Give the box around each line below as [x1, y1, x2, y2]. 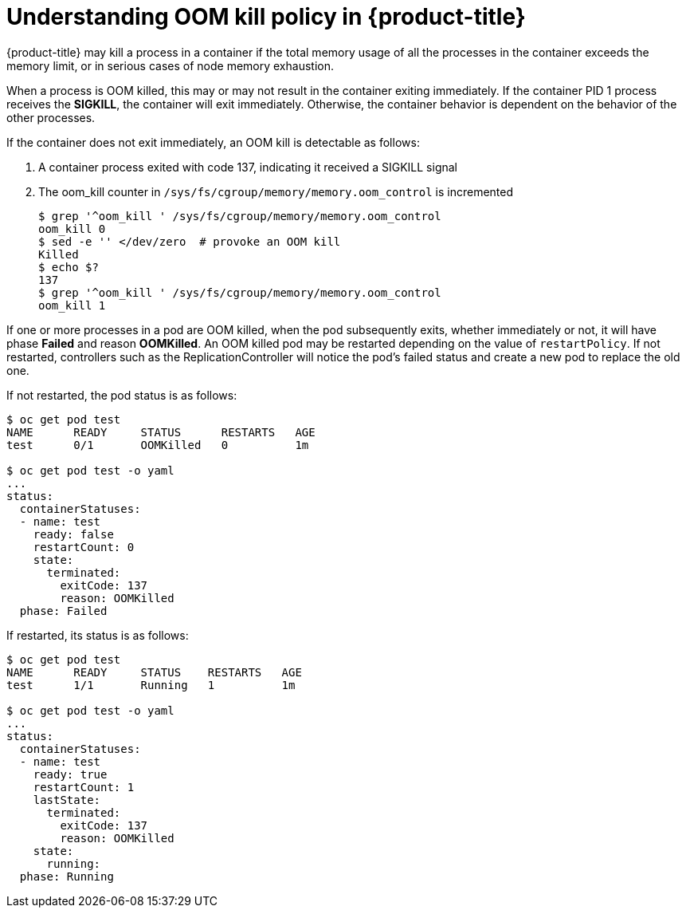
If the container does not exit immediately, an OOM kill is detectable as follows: [6, 135, 420, 149]
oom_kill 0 [38, 222, 106, 235]
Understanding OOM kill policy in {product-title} [6, 3, 526, 30]
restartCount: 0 [33, 540, 135, 554]
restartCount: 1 [33, 780, 135, 794]
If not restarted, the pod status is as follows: [6, 388, 237, 402]
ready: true [33, 767, 108, 781]
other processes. [6, 110, 96, 124]
